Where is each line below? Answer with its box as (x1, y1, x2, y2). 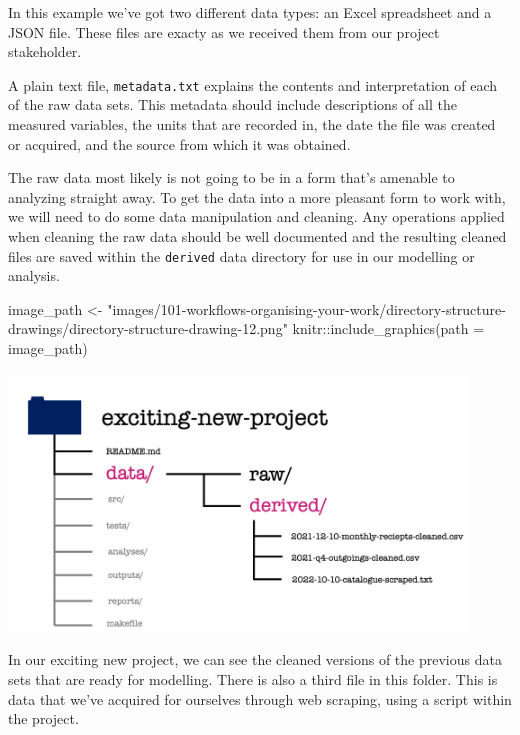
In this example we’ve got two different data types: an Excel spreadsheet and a (8, 2, 492, 22)
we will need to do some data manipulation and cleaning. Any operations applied (8, 206, 505, 227)
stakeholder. (8, 41, 82, 62)
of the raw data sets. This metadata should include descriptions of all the (8, 94, 457, 115)
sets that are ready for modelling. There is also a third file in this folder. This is (8, 669, 498, 689)
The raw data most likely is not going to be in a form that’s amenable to (8, 167, 455, 188)
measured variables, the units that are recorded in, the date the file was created (8, 114, 496, 135)
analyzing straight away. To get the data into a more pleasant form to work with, (8, 186, 506, 207)
